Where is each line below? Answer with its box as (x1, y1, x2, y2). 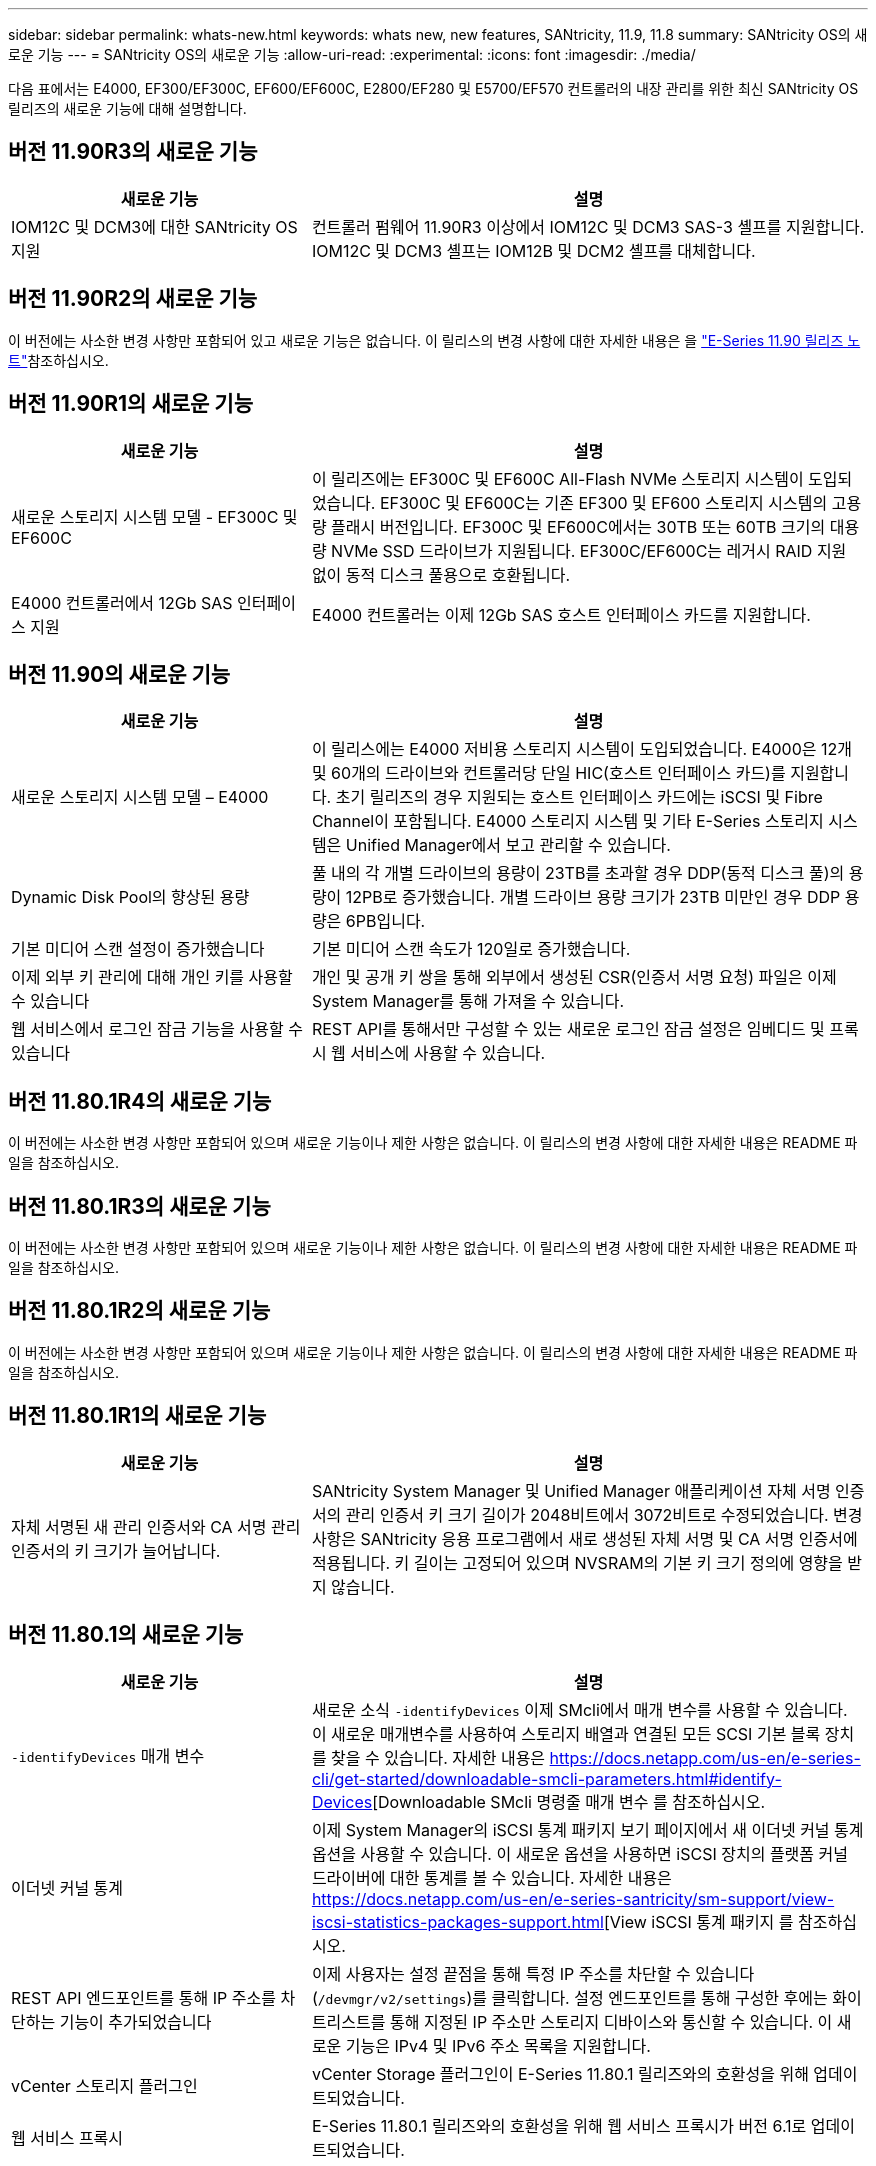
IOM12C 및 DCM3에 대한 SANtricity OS (11, 216, 298, 237)
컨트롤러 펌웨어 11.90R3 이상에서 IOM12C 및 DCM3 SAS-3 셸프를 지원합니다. (311, 216, 865, 237)
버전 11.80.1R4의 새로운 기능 (8, 1088, 272, 1114)
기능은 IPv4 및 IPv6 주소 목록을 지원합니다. (345, 2035, 651, 2056)
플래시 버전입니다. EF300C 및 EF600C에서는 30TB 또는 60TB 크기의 (331, 516, 826, 537)
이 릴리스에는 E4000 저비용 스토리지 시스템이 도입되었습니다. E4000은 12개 (311, 739, 852, 760)
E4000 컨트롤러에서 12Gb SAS (11, 592, 233, 613)
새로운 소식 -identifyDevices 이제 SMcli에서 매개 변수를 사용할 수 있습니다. (311, 1699, 848, 1720)
